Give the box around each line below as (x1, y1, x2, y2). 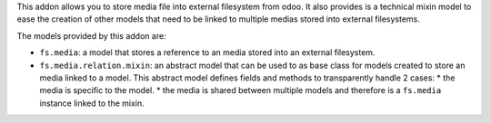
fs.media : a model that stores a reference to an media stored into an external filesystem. (39, 47, 376, 58)
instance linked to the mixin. (39, 98, 145, 109)
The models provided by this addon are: (16, 30, 167, 41)
